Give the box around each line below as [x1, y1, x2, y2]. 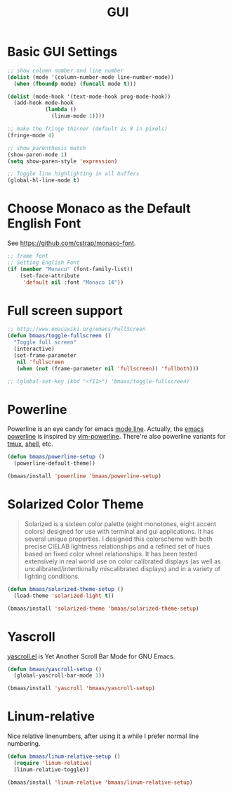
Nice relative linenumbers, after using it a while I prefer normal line [7, 732, 199, 740]
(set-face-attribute [20, 272, 80, 279]
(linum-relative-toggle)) [13, 766, 90, 773]
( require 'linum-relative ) [13, 759, 93, 766]
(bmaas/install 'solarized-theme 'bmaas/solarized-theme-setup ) [7, 605, 199, 612]
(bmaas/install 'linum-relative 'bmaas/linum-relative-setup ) [7, 779, 193, 786]
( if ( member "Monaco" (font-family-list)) [7, 266, 133, 273]
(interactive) [13, 346, 55, 353]
